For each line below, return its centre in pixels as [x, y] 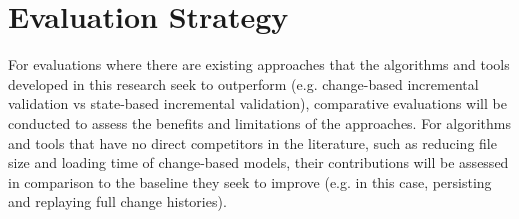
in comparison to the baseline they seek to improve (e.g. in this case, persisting [250, 181]
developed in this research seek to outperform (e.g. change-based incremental [243, 83]
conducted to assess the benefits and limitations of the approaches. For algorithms [259, 122]
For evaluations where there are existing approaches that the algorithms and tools [259, 64]
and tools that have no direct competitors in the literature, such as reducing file [252, 142]
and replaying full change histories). [117, 201]
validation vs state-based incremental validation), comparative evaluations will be [257, 103]
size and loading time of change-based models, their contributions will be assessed [258, 162]
